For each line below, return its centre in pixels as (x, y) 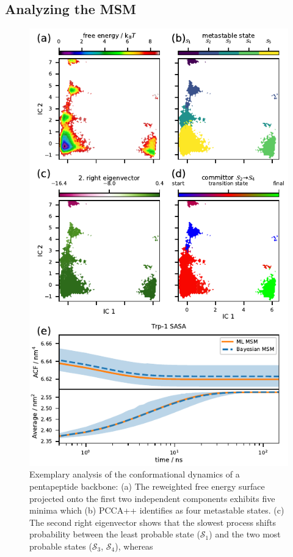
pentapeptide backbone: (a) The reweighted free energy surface (147, 486)
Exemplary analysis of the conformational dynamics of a (135, 474)
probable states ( (61, 546)
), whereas (134, 546)
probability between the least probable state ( (115, 534)
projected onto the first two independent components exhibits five (152, 498)
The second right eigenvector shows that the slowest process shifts (153, 522)
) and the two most (245, 534)
